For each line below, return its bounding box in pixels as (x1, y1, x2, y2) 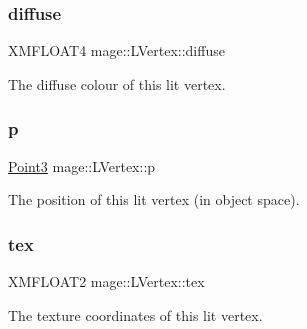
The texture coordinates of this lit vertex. (8, 304, 263, 325)
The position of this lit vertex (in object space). (8, 189, 300, 210)
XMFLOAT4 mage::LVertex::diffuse (8, 40, 225, 61)
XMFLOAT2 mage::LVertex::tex (8, 271, 205, 292)
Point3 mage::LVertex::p (8, 155, 156, 176)
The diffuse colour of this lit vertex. (8, 73, 226, 94)
